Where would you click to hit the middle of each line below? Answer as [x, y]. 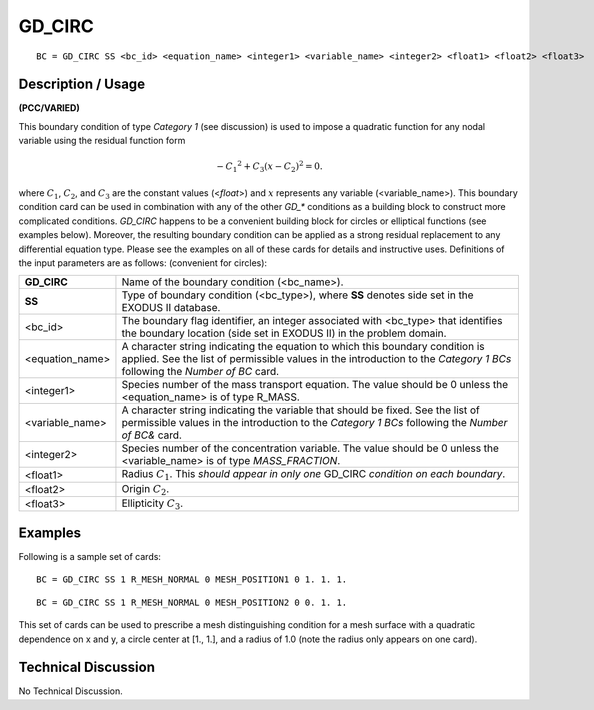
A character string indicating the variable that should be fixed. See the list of [300, 410]
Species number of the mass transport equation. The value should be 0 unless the [315, 385]
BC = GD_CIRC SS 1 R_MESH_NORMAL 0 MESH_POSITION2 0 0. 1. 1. [192, 602]
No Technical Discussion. [71, 691]
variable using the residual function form [102, 141]
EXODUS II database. [171, 308]
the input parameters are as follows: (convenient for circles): [143, 262]
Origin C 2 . [145, 489]
